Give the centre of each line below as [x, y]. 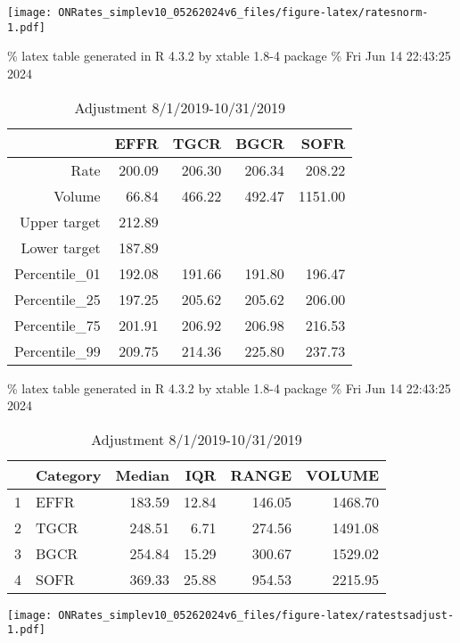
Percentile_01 [57, 273]
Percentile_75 [57, 325]
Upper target [60, 221]
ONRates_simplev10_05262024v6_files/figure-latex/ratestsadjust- [256, 615]
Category [69, 474]
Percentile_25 [57, 299]
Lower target [61, 247]
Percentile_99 [57, 350]
